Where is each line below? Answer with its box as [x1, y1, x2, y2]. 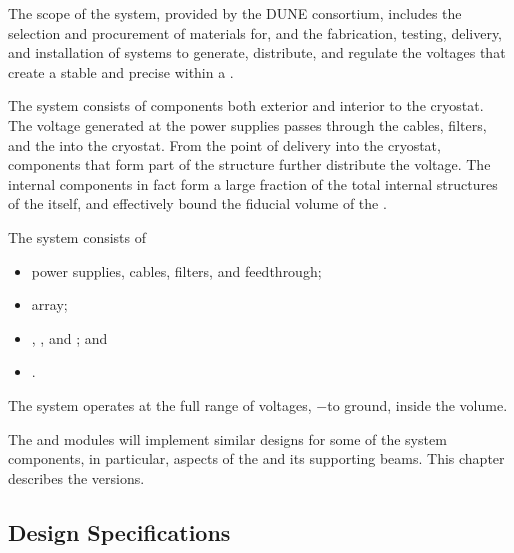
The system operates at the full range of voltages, [8, 394, 312, 415]
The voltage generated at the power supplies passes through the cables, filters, [8, 114, 487, 135]
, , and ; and [31, 327, 108, 348]
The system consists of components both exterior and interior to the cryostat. [8, 95, 484, 116]
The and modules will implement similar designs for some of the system [8, 428, 447, 449]
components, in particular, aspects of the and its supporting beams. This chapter [8, 448, 505, 469]
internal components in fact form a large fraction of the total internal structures [8, 173, 498, 194]
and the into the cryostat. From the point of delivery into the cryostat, [8, 134, 441, 155]
